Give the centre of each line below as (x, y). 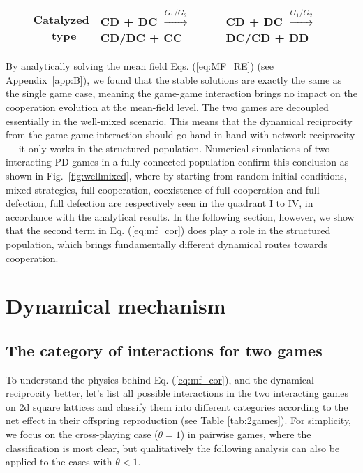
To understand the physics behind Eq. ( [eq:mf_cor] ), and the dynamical (160, 379)
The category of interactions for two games (164, 350)
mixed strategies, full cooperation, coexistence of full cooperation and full (163, 189)
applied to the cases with (59, 461)
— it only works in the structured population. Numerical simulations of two (168, 148)
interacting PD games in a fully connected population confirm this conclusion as (177, 162)
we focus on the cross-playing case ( (82, 434)
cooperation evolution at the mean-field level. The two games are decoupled (167, 107)
